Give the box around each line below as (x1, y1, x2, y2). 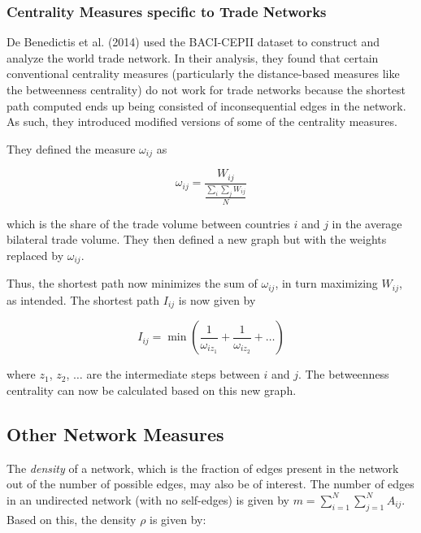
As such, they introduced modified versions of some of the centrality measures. (7, 113, 397, 130)
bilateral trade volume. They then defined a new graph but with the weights (7, 231, 387, 248)
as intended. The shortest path (7, 291, 160, 308)
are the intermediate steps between (86, 366, 260, 383)
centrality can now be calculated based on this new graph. (7, 381, 297, 398)
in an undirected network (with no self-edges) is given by (7, 491, 289, 508)
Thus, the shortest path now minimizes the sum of (7, 275, 258, 292)
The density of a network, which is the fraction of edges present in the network (7, 459, 399, 476)
